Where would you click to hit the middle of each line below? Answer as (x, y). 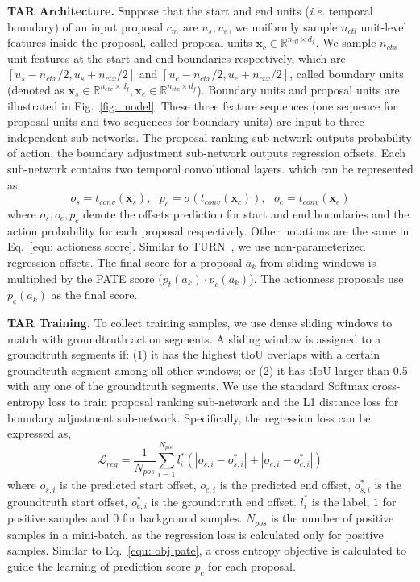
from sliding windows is (318, 262)
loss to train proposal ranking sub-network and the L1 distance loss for (223, 402)
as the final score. (94, 295)
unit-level (384, 26)
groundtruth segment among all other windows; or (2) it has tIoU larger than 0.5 (208, 370)
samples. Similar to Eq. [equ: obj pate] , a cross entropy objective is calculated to (207, 550)
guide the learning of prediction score (99, 565)
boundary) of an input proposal (85, 26)
